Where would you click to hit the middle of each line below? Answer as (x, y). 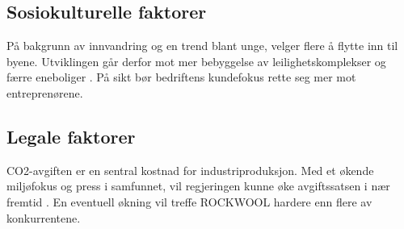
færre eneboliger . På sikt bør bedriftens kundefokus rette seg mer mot (181, 77)
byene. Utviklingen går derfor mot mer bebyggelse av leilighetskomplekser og (196, 61)
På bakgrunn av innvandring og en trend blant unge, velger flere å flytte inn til (202, 46)
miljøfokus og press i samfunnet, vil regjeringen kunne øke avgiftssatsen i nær (198, 186)
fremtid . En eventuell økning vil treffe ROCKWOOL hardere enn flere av (189, 201)
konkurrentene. (44, 217)
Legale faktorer (71, 136)
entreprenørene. (45, 92)
